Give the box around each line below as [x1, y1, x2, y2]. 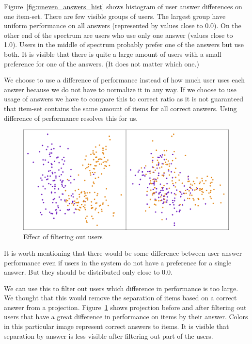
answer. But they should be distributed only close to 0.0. [4, 267, 173, 277]
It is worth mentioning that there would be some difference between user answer [4, 247, 242, 258]
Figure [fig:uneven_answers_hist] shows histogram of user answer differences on [4, 1, 242, 11]
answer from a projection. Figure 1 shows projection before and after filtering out [4, 302, 247, 312]
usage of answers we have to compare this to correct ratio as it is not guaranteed [4, 94, 244, 104]
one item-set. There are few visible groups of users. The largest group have [4, 11, 226, 21]
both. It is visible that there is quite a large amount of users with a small [4, 49, 221, 59]
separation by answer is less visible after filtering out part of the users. [4, 330, 213, 341]
